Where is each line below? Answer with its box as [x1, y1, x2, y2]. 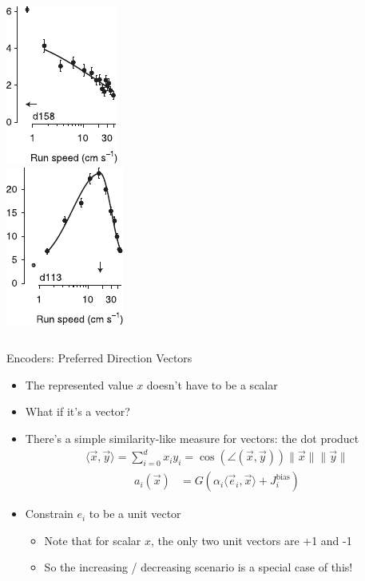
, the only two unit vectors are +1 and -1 [150, 532, 352, 548]
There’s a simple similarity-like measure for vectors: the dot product [25, 429, 359, 446]
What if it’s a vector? [25, 403, 130, 420]
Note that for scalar [44, 532, 141, 548]
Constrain [25, 505, 73, 522]
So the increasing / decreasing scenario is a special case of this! [44, 559, 353, 575]
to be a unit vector [89, 505, 181, 522]
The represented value [25, 376, 133, 393]
